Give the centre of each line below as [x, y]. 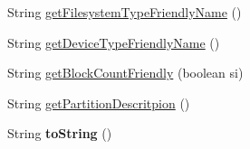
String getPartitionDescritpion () [99, 102]
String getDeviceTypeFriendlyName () [114, 42]
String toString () [60, 133]
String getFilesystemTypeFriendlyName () [125, 12]
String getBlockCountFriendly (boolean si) [125, 73]
